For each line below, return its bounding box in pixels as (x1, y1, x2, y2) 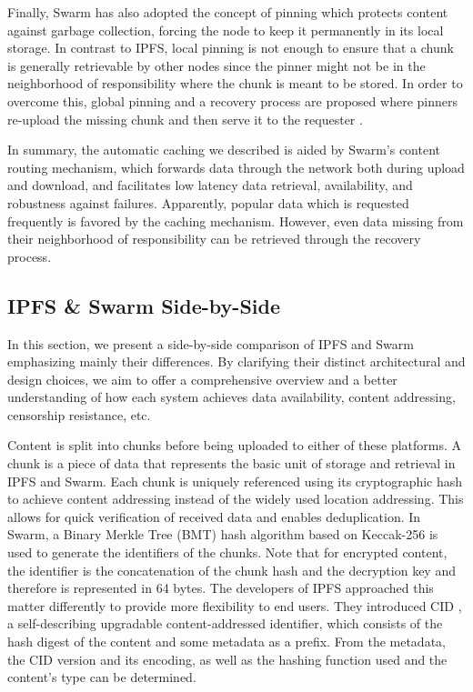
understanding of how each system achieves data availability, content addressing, (7, 387, 456, 406)
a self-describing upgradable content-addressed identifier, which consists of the (7, 614, 443, 633)
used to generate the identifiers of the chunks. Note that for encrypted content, (7, 543, 448, 562)
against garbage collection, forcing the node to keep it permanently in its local (7, 20, 444, 39)
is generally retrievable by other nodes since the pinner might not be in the (7, 55, 426, 75)
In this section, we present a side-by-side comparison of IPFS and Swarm (7, 334, 414, 353)
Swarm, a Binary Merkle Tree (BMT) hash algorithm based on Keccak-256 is (7, 525, 438, 544)
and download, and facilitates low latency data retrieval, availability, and (7, 176, 413, 195)
